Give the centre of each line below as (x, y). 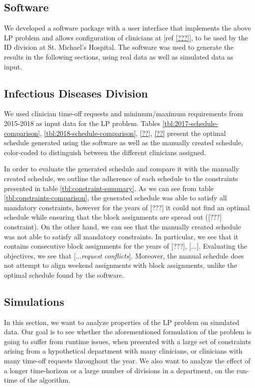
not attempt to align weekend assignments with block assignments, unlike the (121, 265)
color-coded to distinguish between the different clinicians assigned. (105, 152)
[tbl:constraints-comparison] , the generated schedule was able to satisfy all (115, 198)
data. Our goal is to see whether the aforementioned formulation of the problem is (128, 332)
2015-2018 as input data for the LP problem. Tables (82, 123)
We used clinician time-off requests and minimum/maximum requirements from (124, 113)
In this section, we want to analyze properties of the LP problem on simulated (122, 322)
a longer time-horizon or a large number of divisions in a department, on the (119, 370)
